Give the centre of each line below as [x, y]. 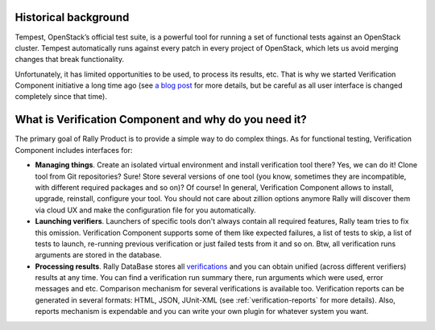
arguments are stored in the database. [98, 255]
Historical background [72, 17]
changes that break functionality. [70, 60]
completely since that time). [61, 97]
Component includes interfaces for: [74, 150]
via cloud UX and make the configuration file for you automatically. [146, 210]
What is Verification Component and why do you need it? [161, 120]
